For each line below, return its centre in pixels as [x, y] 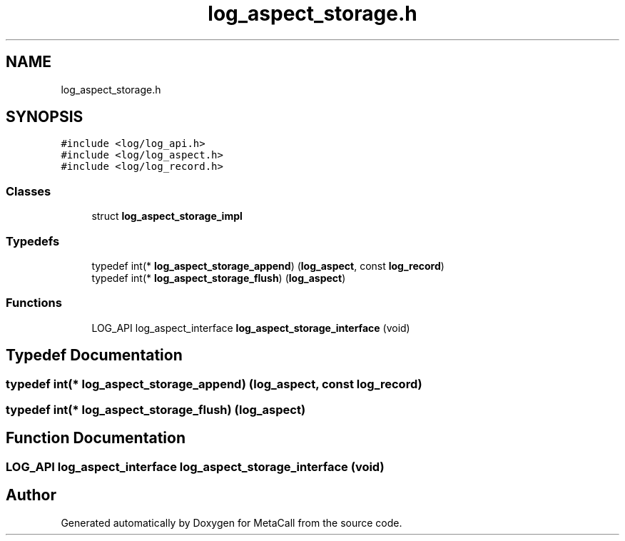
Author [31, 495]
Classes [29, 191]
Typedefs [33, 241]
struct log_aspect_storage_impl [167, 216]
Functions [34, 303]
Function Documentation [96, 438]
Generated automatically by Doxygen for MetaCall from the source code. [232, 522]
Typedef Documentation [94, 355]
